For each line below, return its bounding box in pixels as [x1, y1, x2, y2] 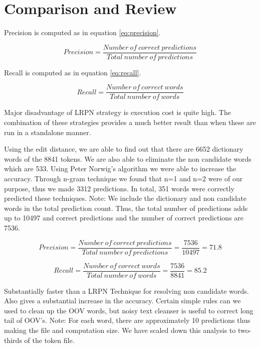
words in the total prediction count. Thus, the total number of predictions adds [4, 202, 248, 213]
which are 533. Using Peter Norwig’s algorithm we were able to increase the [4, 163, 236, 174]
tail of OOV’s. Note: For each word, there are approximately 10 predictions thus [4, 315, 250, 325]
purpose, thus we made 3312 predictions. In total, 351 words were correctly [4, 183, 234, 193]
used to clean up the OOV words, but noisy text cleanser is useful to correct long [4, 305, 253, 315]
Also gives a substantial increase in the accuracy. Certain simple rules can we [4, 295, 241, 306]
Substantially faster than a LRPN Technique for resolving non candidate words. [4, 285, 249, 296]
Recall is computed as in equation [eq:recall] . [4, 67, 141, 77]
